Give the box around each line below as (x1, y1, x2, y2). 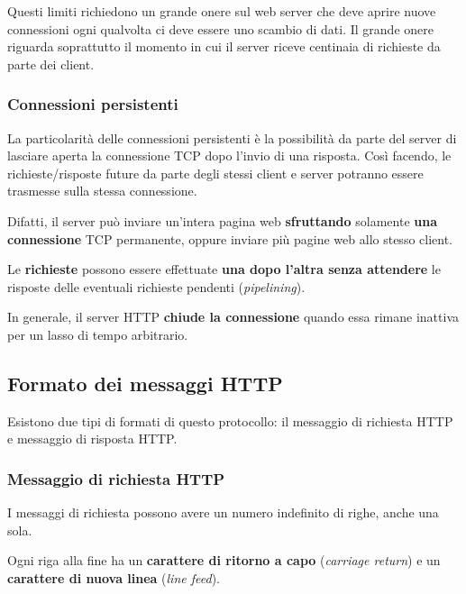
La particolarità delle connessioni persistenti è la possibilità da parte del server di (7, 128, 457, 147)
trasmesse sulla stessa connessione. (7, 181, 197, 200)
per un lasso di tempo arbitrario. (7, 324, 188, 343)
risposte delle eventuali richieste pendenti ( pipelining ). (7, 277, 306, 296)
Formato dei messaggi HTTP (7, 369, 283, 397)
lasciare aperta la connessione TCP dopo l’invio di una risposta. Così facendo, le (7, 146, 452, 165)
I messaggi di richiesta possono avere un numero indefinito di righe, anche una (7, 503, 439, 522)
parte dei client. (7, 54, 95, 73)
